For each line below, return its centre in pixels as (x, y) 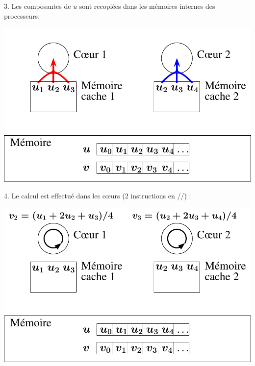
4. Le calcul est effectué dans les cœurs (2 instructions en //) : (98, 195)
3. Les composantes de (38, 6)
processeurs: (22, 15)
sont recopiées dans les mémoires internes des (147, 6)
